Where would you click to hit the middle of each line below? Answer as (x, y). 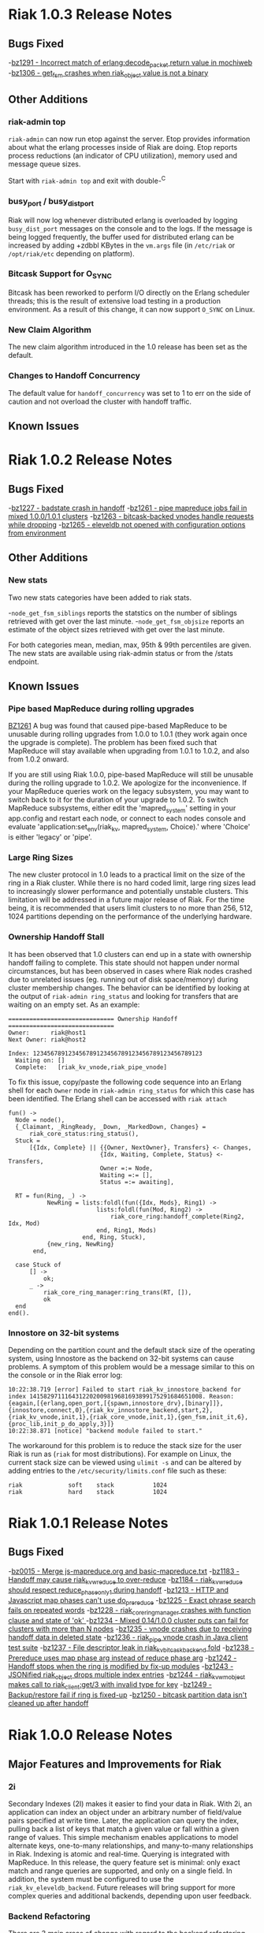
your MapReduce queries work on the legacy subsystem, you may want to (129, 791)
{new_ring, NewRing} (80, 1244)
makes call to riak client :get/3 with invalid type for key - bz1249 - (110, 1686)
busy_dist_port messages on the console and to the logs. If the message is (130, 228)
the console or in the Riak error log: (65, 1375)
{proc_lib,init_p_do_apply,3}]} (61, 1424)
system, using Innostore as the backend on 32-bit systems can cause (121, 1358)
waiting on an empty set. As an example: (74, 1004)
